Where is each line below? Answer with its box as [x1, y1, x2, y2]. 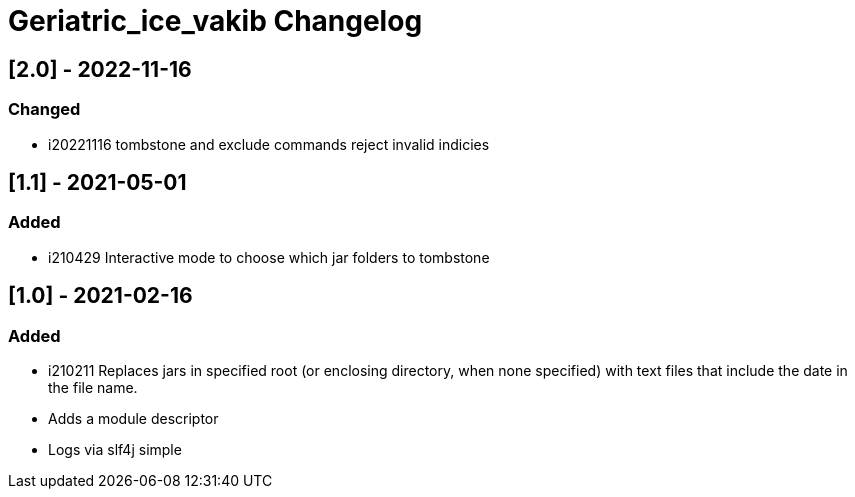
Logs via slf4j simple [48, 440, 182, 458]
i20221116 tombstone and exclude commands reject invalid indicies [48, 135, 490, 153]
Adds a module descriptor [48, 409, 219, 427]
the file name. [48, 378, 138, 396]
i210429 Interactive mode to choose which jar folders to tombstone [48, 248, 490, 266]
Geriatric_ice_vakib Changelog [8, 4, 423, 38]
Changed [8, 99, 81, 120]
